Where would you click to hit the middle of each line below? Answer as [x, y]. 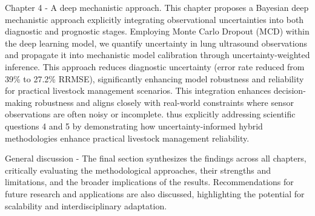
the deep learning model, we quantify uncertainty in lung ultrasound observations [156, 43]
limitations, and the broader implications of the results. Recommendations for [149, 182]
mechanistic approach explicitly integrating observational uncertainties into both [154, 19]
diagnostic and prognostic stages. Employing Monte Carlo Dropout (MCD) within [157, 31]
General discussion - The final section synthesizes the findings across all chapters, [156, 158]
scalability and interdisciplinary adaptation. [86, 205]
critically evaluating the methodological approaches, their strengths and [138, 170]
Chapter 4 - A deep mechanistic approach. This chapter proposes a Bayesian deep [157, 7]
